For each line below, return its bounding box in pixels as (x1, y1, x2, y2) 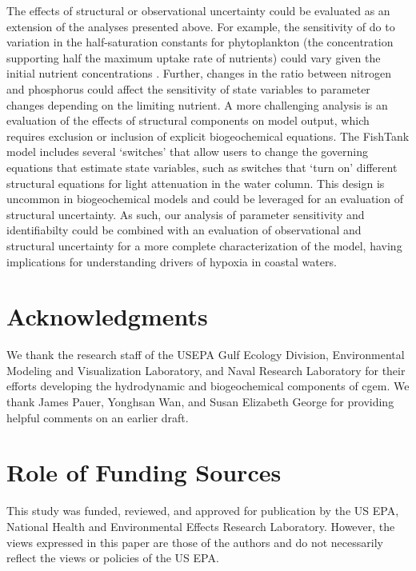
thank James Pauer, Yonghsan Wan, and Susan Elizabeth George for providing (6, 393, 394, 409)
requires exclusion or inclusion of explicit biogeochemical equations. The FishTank (6, 127, 410, 144)
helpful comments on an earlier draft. (6, 409, 189, 425)
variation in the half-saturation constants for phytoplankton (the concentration (6, 34, 394, 50)
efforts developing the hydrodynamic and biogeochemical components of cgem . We (6, 377, 410, 394)
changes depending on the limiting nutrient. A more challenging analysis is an (6, 96, 388, 113)
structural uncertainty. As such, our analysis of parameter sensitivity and (6, 206, 365, 222)
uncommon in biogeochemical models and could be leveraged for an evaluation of (6, 190, 403, 207)
